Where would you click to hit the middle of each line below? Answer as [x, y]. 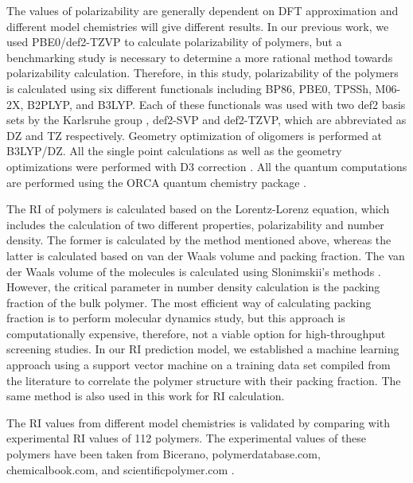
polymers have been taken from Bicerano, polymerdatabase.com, [164, 454]
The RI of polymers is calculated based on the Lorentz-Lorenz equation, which [198, 209]
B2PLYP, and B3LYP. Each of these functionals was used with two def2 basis [216, 104]
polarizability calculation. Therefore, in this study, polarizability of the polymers [203, 73]
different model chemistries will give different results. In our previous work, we [198, 26]
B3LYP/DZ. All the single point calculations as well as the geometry [174, 151]
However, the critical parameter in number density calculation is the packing [193, 287]
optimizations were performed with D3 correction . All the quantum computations [207, 166]
